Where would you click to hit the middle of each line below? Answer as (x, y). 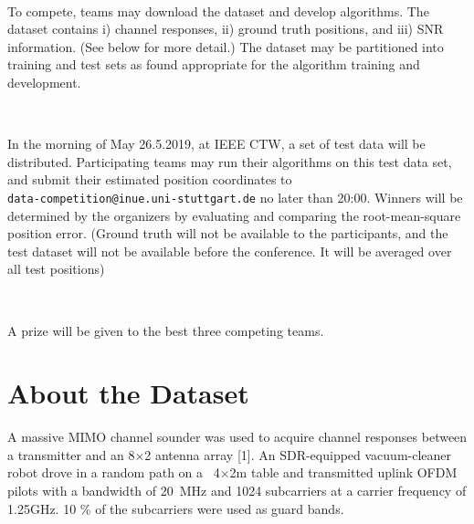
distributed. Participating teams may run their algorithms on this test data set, (230, 161)
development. (44, 82)
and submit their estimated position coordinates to (150, 179)
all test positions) (56, 269)
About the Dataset (128, 393)
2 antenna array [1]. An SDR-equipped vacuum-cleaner (298, 454)
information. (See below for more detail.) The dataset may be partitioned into (226, 46)
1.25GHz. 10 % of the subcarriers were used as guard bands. (176, 508)
